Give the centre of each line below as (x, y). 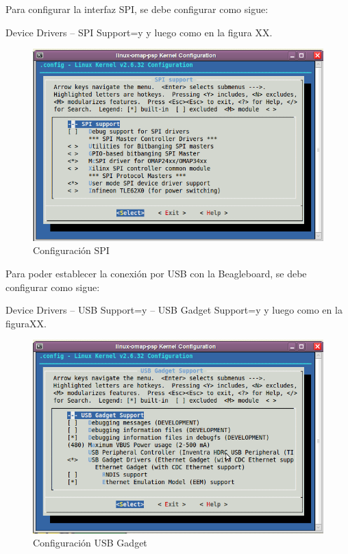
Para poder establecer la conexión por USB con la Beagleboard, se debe (156, 273)
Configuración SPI (71, 250)
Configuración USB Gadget (90, 543)
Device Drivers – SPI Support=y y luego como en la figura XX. (139, 32)
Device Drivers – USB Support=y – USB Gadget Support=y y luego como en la (174, 310)
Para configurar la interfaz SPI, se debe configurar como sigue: (137, 9)
